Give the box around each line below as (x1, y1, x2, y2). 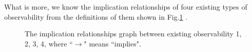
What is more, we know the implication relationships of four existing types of (4, 2, 247, 12)
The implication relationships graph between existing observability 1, (25, 28, 242, 39)
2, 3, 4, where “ (25, 38, 73, 48)
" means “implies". (84, 38, 141, 48)
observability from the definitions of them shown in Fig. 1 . (4, 11, 188, 22)
